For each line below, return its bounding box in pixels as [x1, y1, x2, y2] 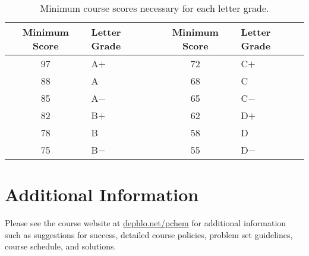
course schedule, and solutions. [5, 240, 116, 252]
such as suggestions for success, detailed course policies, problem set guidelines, [5, 228, 293, 241]
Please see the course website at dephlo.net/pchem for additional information [5, 217, 286, 229]
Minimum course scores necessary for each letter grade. [40, 1, 269, 15]
